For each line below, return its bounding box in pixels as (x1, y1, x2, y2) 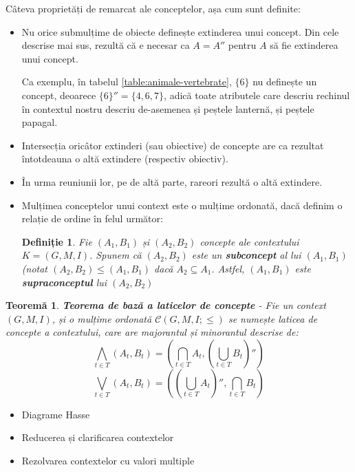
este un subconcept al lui (191, 248, 301, 262)
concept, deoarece (21, 87, 96, 102)
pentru (228, 38, 257, 52)
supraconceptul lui (21, 275, 107, 289)
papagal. (21, 115, 58, 129)
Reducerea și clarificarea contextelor (21, 430, 174, 444)
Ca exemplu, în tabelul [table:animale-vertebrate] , (21, 74, 232, 89)
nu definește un (252, 74, 317, 89)
